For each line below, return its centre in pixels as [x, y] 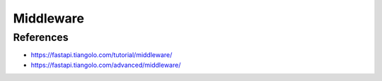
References [41, 37]
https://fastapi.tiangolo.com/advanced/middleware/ [106, 65]
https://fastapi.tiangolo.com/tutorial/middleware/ [102, 55]
